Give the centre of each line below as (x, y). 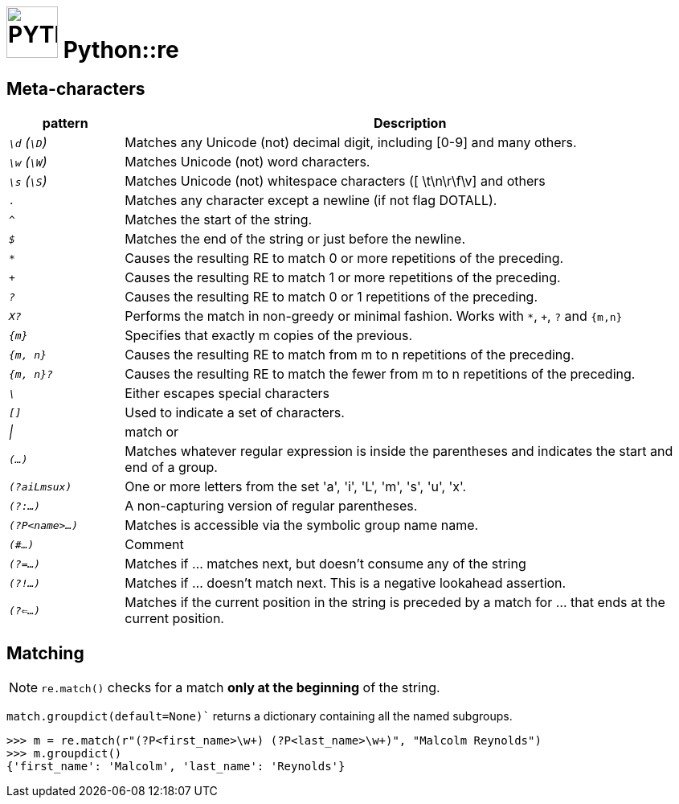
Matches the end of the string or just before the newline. (295, 239)
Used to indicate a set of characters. (235, 413)
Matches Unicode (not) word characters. (247, 162)
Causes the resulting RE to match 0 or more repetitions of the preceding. (344, 258)
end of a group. (171, 468)
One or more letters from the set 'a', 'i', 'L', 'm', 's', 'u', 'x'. (296, 487)
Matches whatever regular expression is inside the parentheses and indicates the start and (399, 451)
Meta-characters (76, 88)
